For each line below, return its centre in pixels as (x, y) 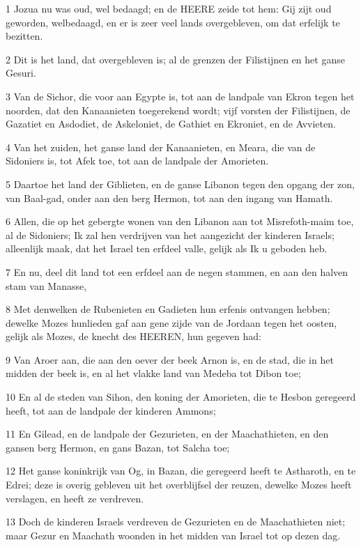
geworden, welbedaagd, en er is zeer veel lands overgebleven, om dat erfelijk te (173, 22)
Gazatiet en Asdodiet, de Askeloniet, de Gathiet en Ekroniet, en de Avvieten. (171, 124)
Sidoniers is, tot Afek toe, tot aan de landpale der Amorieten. (137, 161)
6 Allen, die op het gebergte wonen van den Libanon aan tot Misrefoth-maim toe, (180, 221)
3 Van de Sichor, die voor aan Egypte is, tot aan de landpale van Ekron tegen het (180, 96)
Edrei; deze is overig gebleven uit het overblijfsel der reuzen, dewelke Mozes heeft (179, 485)
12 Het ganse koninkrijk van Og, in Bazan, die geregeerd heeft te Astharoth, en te (181, 471)
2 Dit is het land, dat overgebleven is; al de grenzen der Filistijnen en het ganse (175, 59)
